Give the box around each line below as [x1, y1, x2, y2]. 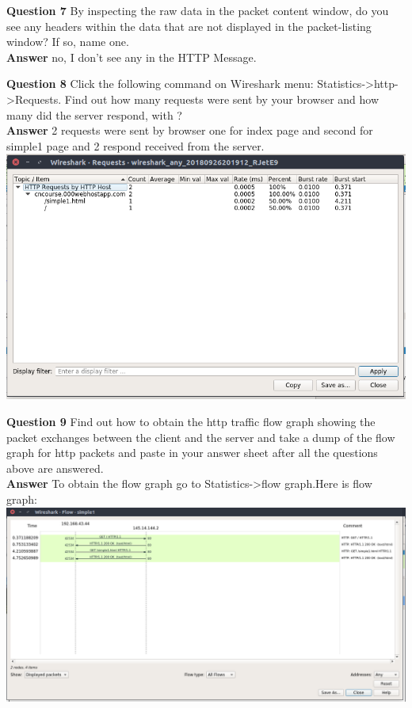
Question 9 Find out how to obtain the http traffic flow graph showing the [6, 413, 376, 430]
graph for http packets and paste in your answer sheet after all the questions [6, 444, 378, 461]
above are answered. [6, 459, 104, 476]
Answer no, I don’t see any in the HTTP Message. [6, 48, 257, 65]
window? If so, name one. [6, 33, 129, 50]
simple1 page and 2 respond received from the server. [6, 137, 265, 154]
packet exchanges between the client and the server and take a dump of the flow [6, 428, 395, 445]
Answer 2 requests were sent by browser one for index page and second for [6, 122, 373, 139]
